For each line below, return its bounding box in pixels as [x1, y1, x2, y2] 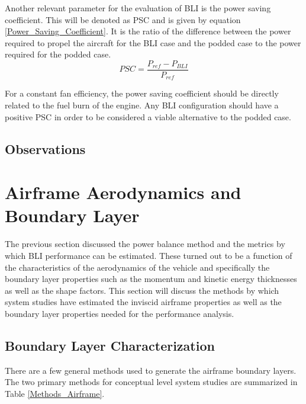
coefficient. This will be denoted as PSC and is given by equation [5, 13, 241, 25]
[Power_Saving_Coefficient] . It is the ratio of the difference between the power [5, 25, 291, 37]
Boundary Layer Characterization [5, 336, 215, 354]
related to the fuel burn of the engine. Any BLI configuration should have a [5, 99, 279, 111]
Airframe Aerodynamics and [5, 180, 241, 204]
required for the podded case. [5, 48, 111, 60]
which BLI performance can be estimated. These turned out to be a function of [5, 249, 292, 261]
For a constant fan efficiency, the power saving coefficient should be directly [5, 87, 279, 100]
